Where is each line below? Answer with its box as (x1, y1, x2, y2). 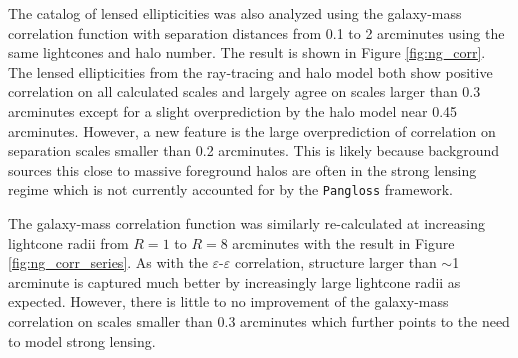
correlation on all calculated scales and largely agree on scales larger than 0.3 (8, 81, 481, 102)
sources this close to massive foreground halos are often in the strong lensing (8, 159, 477, 180)
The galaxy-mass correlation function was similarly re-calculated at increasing (8, 213, 485, 233)
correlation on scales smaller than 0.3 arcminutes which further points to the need (8, 310, 510, 331)
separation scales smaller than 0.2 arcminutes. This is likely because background (8, 140, 500, 161)
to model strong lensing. (8, 330, 156, 351)
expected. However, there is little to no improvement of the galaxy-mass (8, 291, 449, 312)
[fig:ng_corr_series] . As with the (8, 252, 208, 273)
